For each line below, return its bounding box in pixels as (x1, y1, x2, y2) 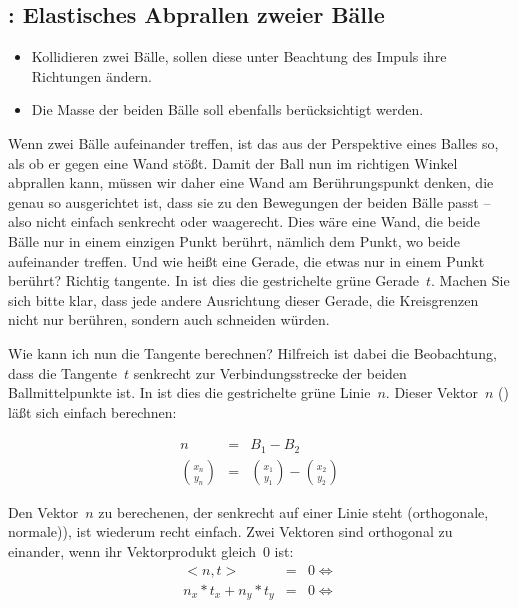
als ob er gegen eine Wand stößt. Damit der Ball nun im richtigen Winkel (8, 152, 458, 173)
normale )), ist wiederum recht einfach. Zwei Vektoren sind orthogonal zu (8, 521, 453, 542)
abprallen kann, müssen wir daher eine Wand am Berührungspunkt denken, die (8, 172, 494, 193)
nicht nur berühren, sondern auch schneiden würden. (8, 309, 330, 330)
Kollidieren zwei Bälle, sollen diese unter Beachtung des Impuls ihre (31, 46, 447, 67)
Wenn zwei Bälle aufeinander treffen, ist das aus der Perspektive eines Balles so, (8, 132, 499, 153)
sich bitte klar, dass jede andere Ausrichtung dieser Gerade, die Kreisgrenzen (8, 289, 479, 310)
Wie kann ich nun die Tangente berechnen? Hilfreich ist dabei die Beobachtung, (8, 342, 497, 363)
